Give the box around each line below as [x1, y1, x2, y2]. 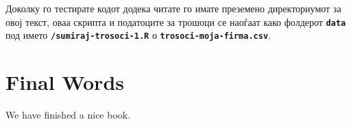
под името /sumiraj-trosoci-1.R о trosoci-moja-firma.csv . [5, 28, 271, 42]
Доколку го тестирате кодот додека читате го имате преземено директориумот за [5, 1, 341, 15]
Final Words [5, 68, 124, 96]
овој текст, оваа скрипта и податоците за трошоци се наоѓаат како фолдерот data [5, 14, 346, 29]
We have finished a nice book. [5, 108, 131, 122]
